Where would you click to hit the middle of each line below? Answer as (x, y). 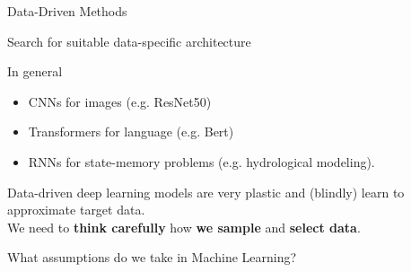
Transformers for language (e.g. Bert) (131, 132)
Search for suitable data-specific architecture (129, 41)
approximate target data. (76, 210)
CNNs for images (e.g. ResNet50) (120, 101)
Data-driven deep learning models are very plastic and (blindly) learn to (206, 192)
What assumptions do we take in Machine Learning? (152, 257)
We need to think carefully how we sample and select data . (184, 227)
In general (35, 71)
